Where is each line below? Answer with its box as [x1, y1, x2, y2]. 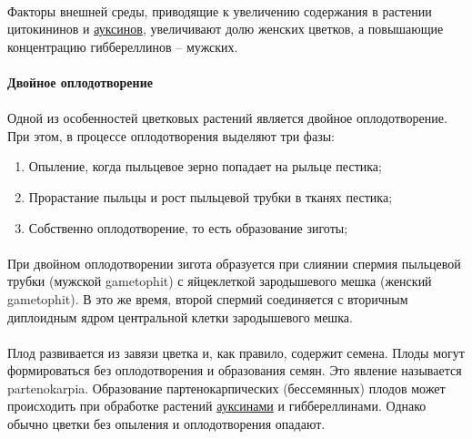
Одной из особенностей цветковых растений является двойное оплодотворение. [7, 108, 447, 128]
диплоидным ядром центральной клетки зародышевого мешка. [7, 307, 353, 326]
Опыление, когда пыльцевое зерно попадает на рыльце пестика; [28, 157, 382, 176]
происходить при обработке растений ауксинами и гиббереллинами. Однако [7, 396, 427, 415]
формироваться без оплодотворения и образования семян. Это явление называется [7, 361, 462, 380]
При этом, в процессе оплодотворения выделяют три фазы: [7, 126, 335, 145]
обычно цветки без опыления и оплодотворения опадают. [7, 414, 326, 434]
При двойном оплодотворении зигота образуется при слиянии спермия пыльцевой [7, 253, 461, 272]
